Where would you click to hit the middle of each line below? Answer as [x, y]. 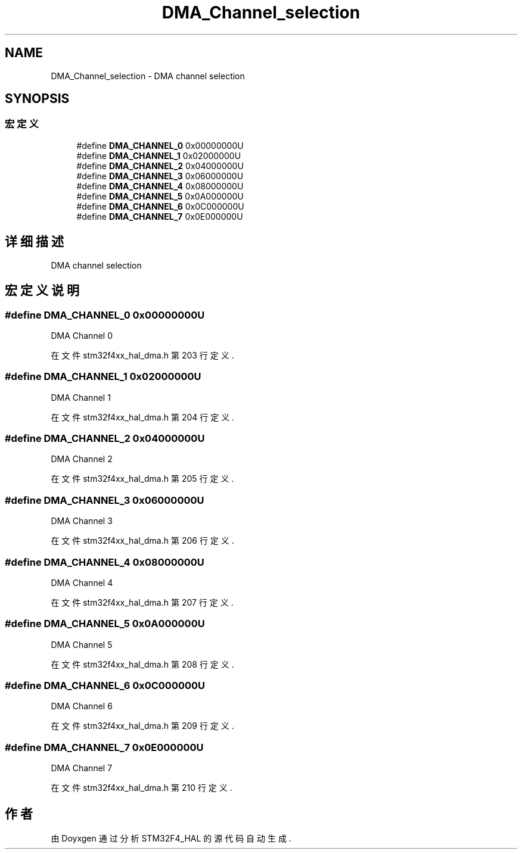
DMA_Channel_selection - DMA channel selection [148, 76]
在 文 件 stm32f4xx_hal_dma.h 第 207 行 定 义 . [142, 602]
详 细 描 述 [34, 242]
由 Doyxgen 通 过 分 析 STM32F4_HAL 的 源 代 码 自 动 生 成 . [171, 838]
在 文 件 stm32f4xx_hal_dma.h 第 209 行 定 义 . [142, 726]
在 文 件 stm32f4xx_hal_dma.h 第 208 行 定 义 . [142, 664]
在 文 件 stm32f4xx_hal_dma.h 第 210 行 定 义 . [142, 788]
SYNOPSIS [37, 99]
